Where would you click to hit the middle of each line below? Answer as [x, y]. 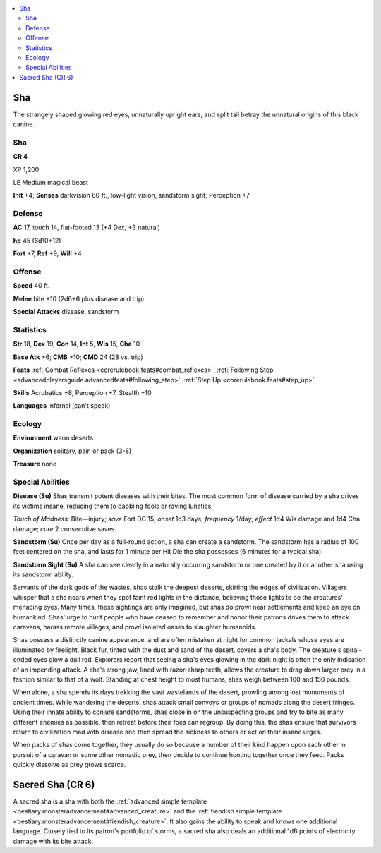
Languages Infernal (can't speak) [62, 406]
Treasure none [35, 464]
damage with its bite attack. [53, 841]
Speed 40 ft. [31, 286]
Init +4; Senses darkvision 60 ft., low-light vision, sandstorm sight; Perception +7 [132, 195]
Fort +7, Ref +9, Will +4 [48, 253]
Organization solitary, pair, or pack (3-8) [72, 451]
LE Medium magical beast [50, 182]
